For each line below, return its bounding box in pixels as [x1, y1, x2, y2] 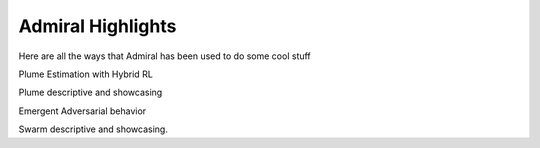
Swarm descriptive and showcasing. [18, 123, 169, 135]
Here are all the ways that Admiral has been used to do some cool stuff [18, 50, 312, 62]
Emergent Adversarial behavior [18, 105, 147, 117]
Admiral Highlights [18, 15, 177, 37]
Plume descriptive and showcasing [18, 86, 163, 99]
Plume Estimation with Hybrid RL [18, 68, 154, 80]
